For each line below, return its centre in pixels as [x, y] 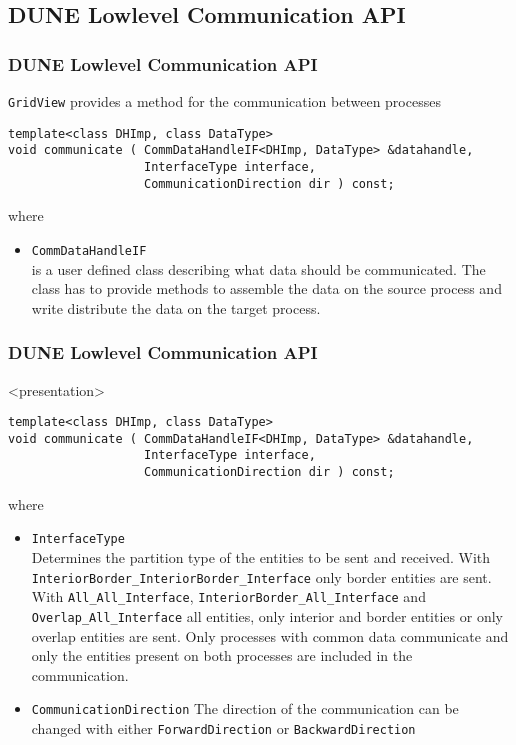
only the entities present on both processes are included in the [222, 655]
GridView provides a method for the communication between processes [224, 101]
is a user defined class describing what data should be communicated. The [258, 268]
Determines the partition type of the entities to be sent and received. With [261, 557]
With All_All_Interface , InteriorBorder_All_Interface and [228, 596]
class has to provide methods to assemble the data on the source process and [266, 288]
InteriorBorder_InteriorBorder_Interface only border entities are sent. [261, 576]
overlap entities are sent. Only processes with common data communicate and [270, 635]
